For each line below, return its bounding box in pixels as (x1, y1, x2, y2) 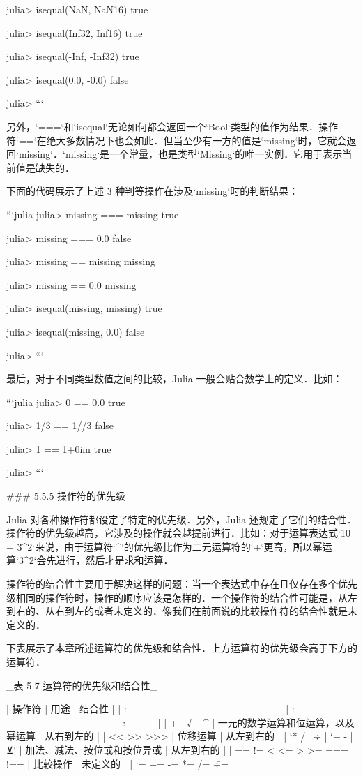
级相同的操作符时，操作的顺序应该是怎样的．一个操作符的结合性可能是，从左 (6, 590, 357, 604)
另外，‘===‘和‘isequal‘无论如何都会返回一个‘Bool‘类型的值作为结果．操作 (6, 119, 338, 133)
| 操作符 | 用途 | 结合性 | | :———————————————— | (6, 701, 289, 716)
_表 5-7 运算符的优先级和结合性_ (6, 678, 157, 692)
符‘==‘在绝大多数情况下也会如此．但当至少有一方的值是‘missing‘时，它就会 (6, 133, 347, 147)
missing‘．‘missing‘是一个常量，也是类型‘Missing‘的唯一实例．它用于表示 (18, 147, 343, 161)
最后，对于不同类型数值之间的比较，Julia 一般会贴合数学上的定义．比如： (6, 371, 343, 386)
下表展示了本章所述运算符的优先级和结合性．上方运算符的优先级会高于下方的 (6, 641, 357, 655)
